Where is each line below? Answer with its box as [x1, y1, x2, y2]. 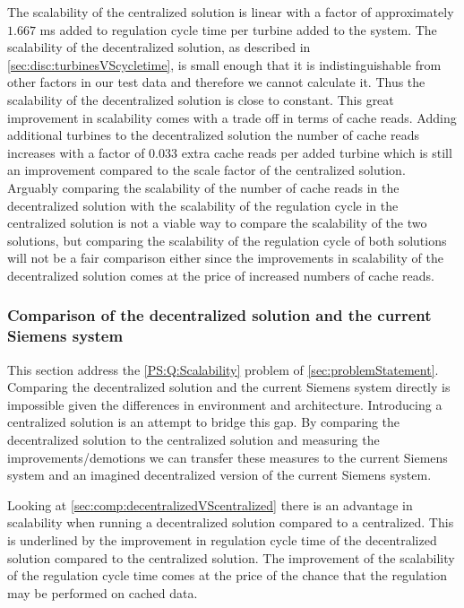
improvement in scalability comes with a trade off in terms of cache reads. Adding [7, 108, 457, 126]
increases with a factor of [7, 143, 145, 161]
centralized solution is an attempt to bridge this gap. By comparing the [7, 413, 400, 431]
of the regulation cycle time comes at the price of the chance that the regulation [7, 566, 447, 585]
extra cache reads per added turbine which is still [181, 143, 452, 161]
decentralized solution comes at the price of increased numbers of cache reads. [7, 265, 434, 284]
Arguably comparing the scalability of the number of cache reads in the [7, 178, 400, 196]
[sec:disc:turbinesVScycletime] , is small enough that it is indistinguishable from [7, 55, 442, 74]
